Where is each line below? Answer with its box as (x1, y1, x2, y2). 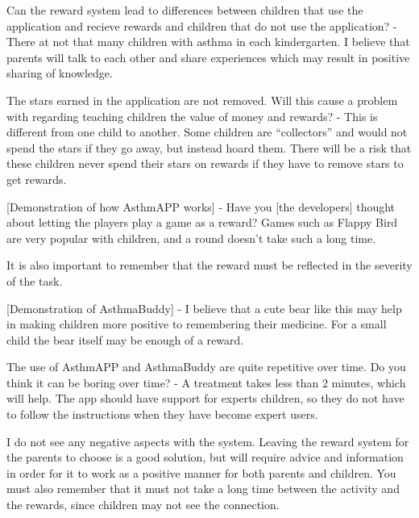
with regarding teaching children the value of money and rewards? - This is (6, 107, 378, 124)
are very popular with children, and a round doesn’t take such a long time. (6, 229, 376, 246)
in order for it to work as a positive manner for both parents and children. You (6, 464, 396, 481)
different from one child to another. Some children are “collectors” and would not (6, 123, 408, 140)
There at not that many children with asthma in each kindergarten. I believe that (6, 33, 410, 50)
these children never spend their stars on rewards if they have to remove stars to (6, 155, 404, 172)
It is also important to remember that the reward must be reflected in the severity (6, 257, 413, 274)
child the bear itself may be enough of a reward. (6, 331, 244, 348)
